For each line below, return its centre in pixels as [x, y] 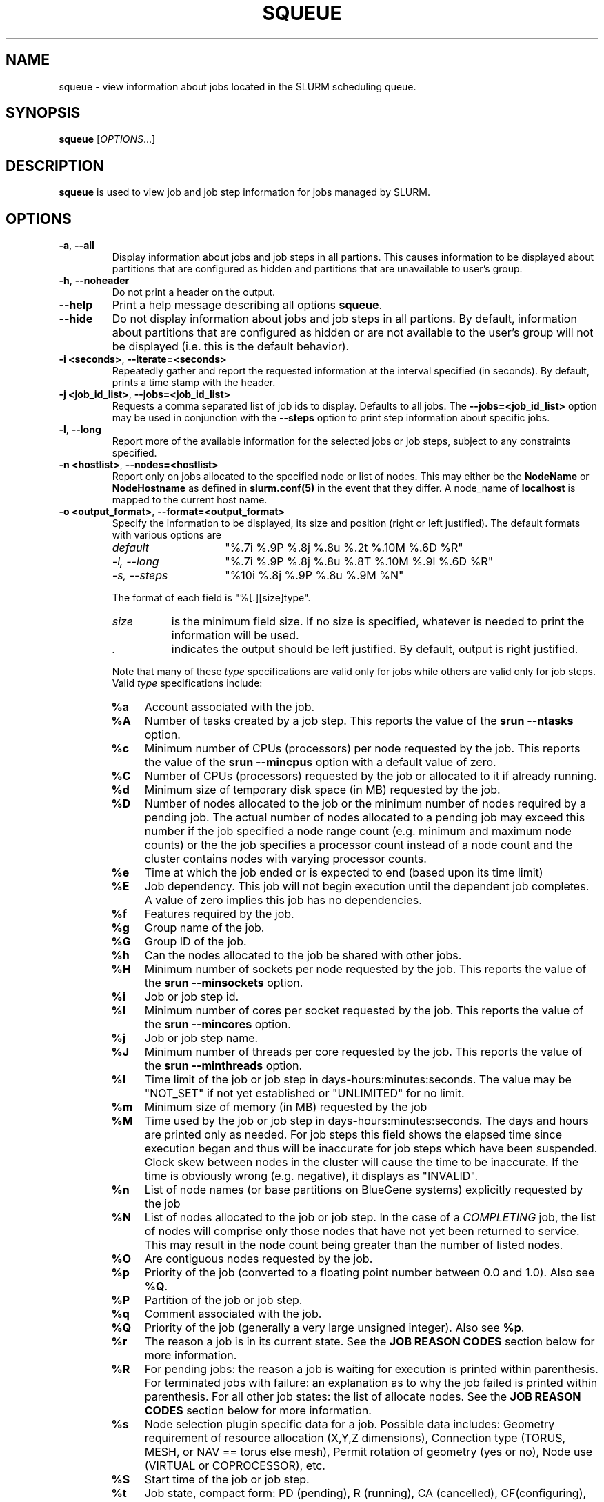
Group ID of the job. [195, 942]
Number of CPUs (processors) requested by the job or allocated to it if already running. [371, 776]
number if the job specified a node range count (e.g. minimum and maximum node [358, 831]
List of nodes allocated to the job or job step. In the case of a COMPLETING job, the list [370, 1218]
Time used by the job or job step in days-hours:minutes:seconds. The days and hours [366, 1121]
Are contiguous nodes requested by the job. [259, 1259]
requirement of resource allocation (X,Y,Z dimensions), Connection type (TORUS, [355, 1438]
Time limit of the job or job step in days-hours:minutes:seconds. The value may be [358, 1080]
